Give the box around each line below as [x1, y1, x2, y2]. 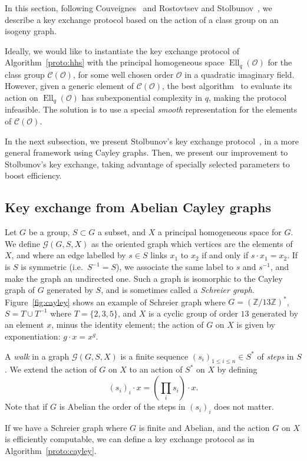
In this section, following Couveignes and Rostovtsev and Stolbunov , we [5, 2, 272, 14]
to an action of [129, 363, 183, 376]
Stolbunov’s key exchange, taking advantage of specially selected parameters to [5, 157, 290, 170]
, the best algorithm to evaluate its [162, 80, 292, 92]
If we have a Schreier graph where [5, 421, 127, 433]
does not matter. [214, 400, 274, 413]
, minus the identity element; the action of [51, 318, 204, 331]
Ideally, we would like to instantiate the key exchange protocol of [5, 44, 239, 57]
